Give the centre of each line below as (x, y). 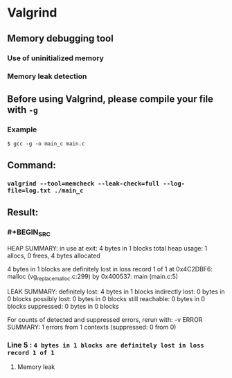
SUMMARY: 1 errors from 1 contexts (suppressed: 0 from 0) (92, 327)
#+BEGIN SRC (29, 233)
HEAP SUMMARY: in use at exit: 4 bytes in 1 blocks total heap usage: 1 (107, 249)
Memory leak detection (47, 76)
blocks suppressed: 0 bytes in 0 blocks (63, 307)
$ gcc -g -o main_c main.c (46, 144)
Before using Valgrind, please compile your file (110, 99)
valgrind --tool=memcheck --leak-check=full (83, 184)
